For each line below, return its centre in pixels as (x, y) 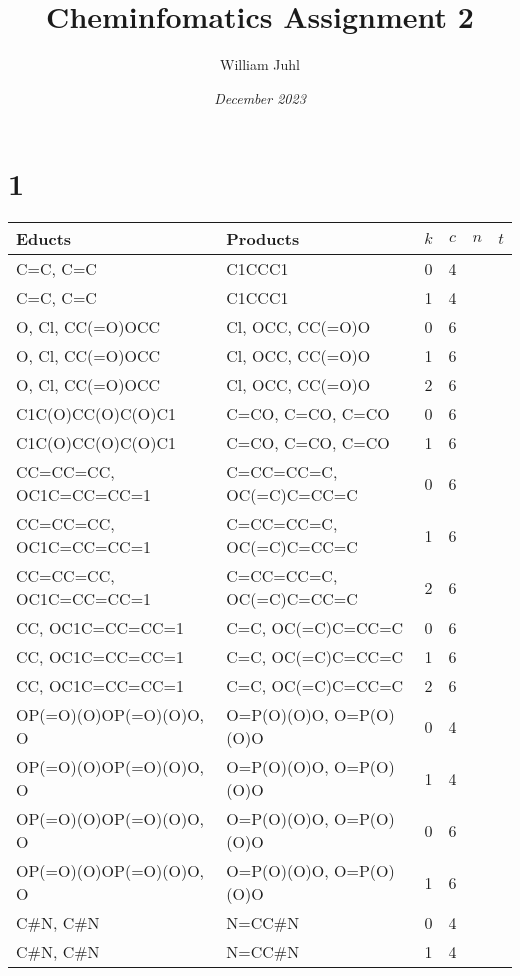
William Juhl (260, 64)
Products (263, 239)
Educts (44, 239)
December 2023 (260, 97)
